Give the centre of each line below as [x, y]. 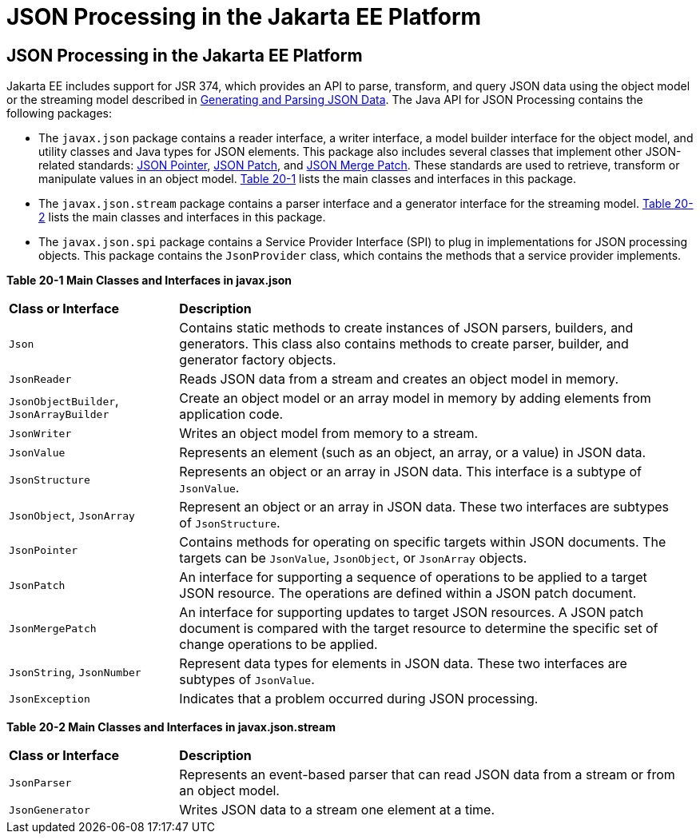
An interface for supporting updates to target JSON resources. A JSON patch [412, 613]
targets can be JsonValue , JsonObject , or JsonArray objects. [353, 558]
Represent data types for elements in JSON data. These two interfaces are [403, 664]
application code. [231, 414]
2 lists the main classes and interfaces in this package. [182, 217]
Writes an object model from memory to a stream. [329, 434]
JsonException [50, 699]
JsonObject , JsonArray [72, 515]
